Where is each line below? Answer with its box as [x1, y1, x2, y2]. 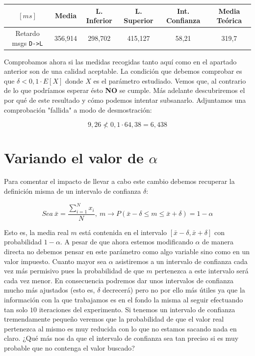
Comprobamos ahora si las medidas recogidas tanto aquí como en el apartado [4, 56, 237, 66]
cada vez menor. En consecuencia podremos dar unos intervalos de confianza [4, 275, 234, 285]
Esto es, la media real [4, 227, 69, 237]
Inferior [86, 15, 112, 26]
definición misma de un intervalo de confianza [4, 185, 141, 196]
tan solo [4, 304, 28, 314]
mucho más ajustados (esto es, [4, 285, 95, 295]
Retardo [15, 28, 40, 38]
